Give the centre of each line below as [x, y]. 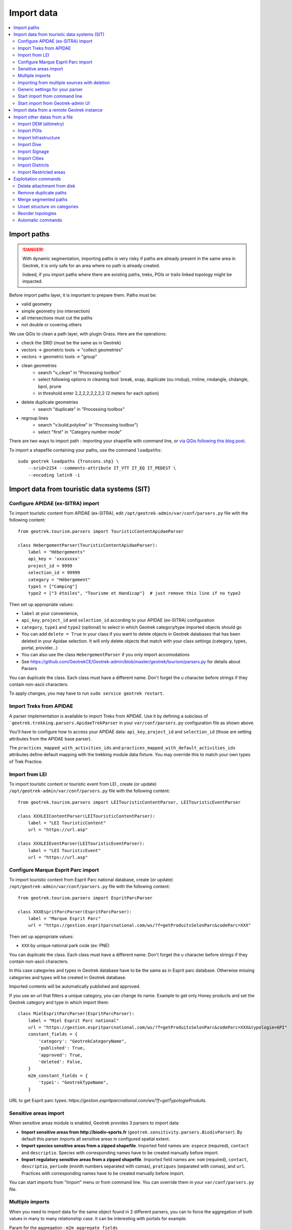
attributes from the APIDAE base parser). [50, 738]
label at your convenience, [50, 614]
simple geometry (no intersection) [56, 311]
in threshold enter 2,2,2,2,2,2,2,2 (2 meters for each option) [99, 393]
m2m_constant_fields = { [58, 1076]
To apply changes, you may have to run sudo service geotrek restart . [87, 693]
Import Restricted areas [42, 172]
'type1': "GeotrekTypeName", [74, 1083]
